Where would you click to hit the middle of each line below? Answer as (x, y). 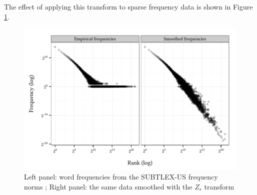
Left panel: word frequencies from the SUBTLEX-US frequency (121, 177)
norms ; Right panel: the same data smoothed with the (108, 187)
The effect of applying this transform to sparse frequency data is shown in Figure (128, 6)
